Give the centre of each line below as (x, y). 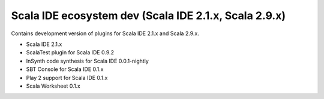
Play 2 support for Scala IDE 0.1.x (67, 78)
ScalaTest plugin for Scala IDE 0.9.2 (70, 52)
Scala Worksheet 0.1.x (53, 86)
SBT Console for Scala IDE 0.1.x (65, 69)
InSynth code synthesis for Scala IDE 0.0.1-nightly (88, 61)
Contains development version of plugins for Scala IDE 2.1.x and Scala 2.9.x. (105, 33)
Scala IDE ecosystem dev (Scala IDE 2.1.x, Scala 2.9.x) (148, 16)
